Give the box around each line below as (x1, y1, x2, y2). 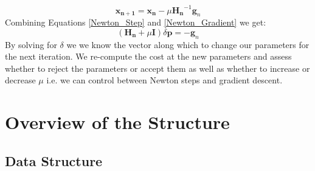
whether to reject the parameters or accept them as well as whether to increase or (5, 61, 310, 74)
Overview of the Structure (5, 110, 230, 134)
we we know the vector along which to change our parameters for (66, 38, 310, 51)
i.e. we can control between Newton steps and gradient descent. (46, 74, 283, 86)
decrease (5, 74, 36, 86)
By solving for (5, 38, 57, 51)
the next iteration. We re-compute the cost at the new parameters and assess (5, 50, 292, 63)
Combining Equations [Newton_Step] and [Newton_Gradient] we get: (5, 16, 266, 29)
